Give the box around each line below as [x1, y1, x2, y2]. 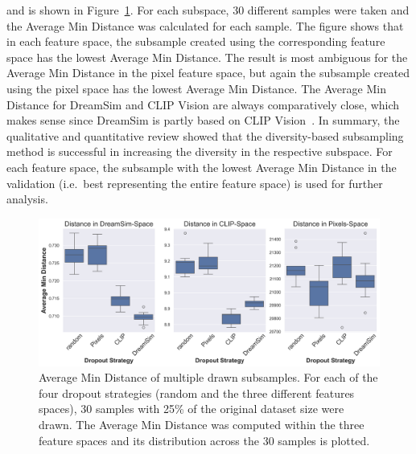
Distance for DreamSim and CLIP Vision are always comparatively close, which [6, 96, 400, 112]
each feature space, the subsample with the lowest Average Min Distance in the [6, 158, 397, 175]
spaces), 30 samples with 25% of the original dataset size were [39, 400, 344, 417]
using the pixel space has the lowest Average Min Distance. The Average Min [6, 80, 386, 96]
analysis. [6, 190, 48, 207]
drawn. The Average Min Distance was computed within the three [39, 415, 365, 432]
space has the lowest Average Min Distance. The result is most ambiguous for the [6, 48, 408, 65]
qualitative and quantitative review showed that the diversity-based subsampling [6, 127, 404, 144]
